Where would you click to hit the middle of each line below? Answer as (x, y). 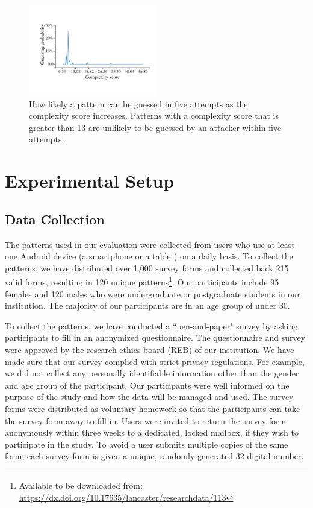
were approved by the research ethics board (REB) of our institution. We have (150, 349)
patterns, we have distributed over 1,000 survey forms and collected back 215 (147, 268)
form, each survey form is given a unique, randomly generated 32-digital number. (154, 456)
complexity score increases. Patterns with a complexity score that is (154, 116)
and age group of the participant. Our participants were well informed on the (147, 385)
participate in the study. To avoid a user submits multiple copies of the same (147, 444)
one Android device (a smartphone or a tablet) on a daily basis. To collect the (149, 256)
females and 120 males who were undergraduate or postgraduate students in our (153, 294)
